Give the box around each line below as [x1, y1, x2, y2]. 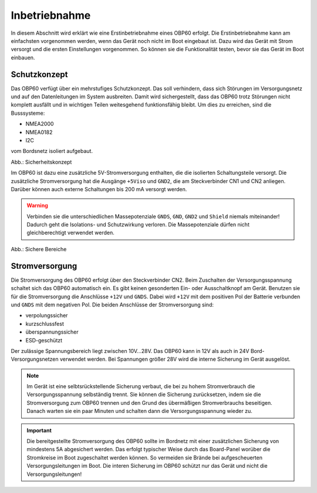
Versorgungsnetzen [11, 356, 59, 363]
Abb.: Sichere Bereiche [11, 245, 67, 252]
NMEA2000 [25, 121, 54, 128]
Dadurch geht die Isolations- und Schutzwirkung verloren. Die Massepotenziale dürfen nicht [26, 221, 249, 228]
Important [26, 427, 52, 434]
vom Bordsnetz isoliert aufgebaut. [11, 148, 93, 155]
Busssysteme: [11, 109, 45, 116]
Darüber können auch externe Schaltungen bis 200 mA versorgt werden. [11, 185, 187, 192]
